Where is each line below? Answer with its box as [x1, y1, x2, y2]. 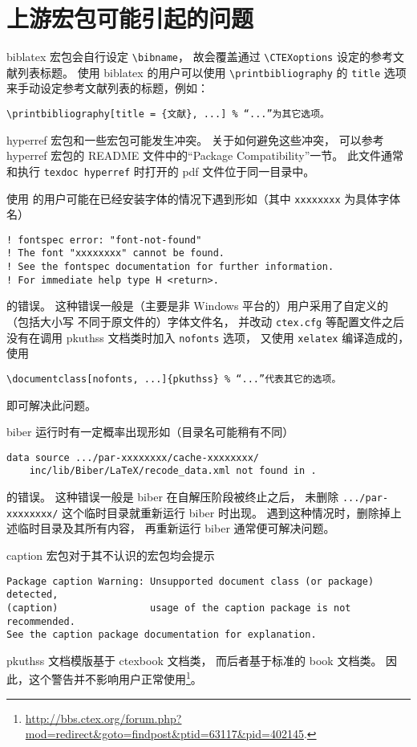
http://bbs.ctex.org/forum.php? [25, 709, 182, 726]
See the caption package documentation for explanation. [6, 629, 317, 641]
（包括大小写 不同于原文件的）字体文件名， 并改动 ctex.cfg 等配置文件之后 [6, 313, 404, 329]
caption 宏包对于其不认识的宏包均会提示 [6, 546, 215, 563]
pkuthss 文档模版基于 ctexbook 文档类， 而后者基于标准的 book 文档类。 [6, 651, 383, 668]
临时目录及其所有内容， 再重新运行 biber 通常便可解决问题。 [17, 520, 335, 537]
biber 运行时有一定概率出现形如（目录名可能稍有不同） [6, 423, 294, 440]
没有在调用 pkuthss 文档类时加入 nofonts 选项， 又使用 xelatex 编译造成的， [6, 329, 410, 345]
